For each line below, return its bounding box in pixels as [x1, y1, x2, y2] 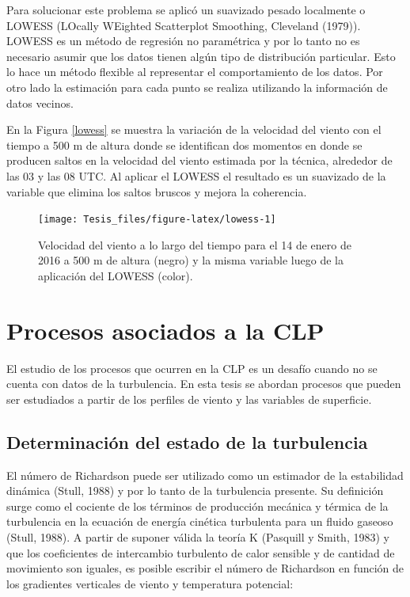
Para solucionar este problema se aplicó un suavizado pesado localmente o [6, 2, 366, 17]
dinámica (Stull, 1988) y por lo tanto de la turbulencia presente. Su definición [6, 482, 384, 499]
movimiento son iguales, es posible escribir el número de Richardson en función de [6, 560, 404, 576]
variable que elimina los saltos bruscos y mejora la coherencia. [6, 183, 307, 200]
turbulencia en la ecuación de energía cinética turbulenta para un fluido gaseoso [6, 513, 393, 530]
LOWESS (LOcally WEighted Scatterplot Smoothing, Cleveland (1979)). [6, 17, 361, 33]
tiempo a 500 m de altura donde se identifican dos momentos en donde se [6, 136, 363, 153]
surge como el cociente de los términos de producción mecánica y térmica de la [6, 497, 389, 514]
